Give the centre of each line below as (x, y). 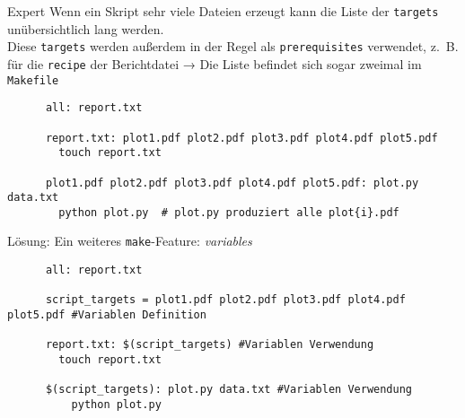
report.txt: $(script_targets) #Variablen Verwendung (210, 345)
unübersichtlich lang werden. (86, 28)
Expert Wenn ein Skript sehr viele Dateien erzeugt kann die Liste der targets (223, 11)
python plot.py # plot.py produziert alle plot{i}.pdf (229, 212)
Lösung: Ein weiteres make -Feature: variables (130, 241)
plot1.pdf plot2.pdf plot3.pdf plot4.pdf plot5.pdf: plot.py (232, 183)
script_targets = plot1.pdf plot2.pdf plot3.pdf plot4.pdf (225, 300)
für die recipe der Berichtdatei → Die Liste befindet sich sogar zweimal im (215, 63)
